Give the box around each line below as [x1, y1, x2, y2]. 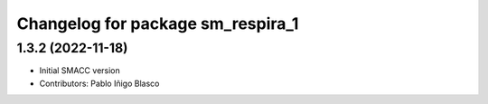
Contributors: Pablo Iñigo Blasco [39, 78, 160, 89]
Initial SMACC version [39, 65, 121, 76]
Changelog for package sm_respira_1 [16, 14, 299, 33]
